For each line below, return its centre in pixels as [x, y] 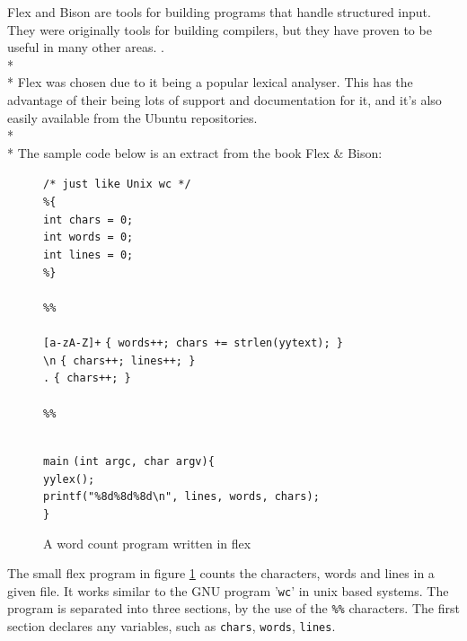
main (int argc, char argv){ [129, 461]
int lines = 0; [88, 255]
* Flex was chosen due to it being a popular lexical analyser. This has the [210, 82]
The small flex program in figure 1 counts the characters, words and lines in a [221, 573]
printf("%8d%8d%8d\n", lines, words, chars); [181, 497]
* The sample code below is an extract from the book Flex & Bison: [195, 152]
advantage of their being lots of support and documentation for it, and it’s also [225, 99]
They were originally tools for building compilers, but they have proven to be [220, 29]
